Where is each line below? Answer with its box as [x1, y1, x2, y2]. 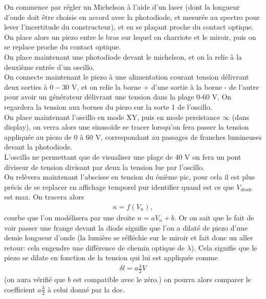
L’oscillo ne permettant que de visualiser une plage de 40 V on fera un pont [4, 151, 241, 162]
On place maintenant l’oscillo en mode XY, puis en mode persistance [4, 111, 220, 122]
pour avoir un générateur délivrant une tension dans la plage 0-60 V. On [4, 91, 232, 102]
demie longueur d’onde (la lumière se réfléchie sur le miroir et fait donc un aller [4, 232, 253, 243]
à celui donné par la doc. [48, 284, 125, 294]
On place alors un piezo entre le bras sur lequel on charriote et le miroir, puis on [4, 31, 256, 42]
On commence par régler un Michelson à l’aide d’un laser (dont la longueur [4, 2, 240, 12]
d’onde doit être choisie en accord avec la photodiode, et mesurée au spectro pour [4, 11, 260, 22]
